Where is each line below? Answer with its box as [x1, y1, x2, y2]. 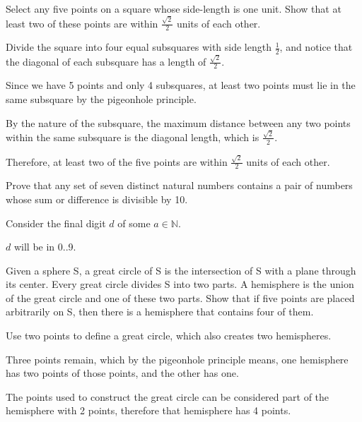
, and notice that [279, 40, 353, 54]
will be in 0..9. [13, 239, 76, 254]
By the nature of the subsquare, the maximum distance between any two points [6, 115, 351, 130]
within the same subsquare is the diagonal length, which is [6, 129, 259, 144]
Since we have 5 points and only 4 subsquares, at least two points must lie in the [6, 78, 356, 92]
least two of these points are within [6, 16, 158, 30]
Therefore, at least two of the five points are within [6, 154, 228, 169]
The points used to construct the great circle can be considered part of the [6, 389, 329, 404]
